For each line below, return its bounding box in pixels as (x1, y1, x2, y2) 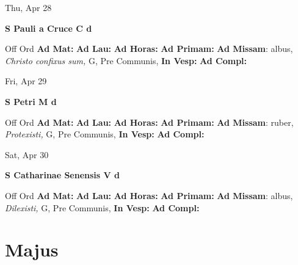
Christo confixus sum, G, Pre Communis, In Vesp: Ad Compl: (5, 54, 247, 67)
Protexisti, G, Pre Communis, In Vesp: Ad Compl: (5, 128, 205, 140)
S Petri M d (5, 95, 57, 107)
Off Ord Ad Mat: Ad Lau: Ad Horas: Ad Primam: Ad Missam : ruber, (5, 115, 294, 128)
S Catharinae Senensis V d (5, 169, 120, 181)
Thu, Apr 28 (5, 1, 52, 13)
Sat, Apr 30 (5, 148, 49, 161)
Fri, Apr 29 (5, 74, 47, 87)
